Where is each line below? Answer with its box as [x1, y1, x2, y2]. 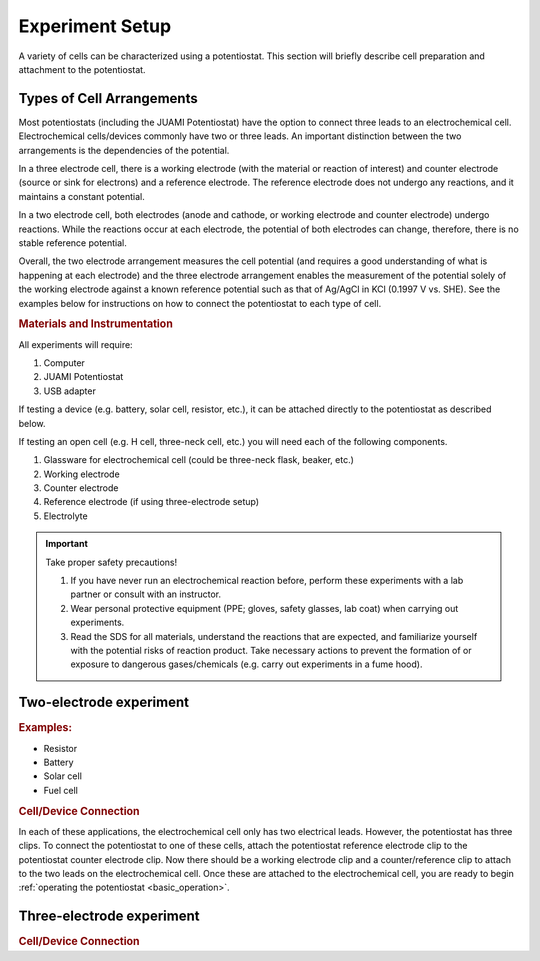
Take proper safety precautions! [45, 556, 178, 568]
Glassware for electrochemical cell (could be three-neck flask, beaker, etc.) [43, 454, 355, 466]
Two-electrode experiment [18, 694, 190, 711]
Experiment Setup [18, 15, 172, 37]
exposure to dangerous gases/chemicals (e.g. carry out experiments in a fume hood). [70, 658, 423, 670]
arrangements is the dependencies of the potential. [18, 144, 230, 156]
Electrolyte [43, 510, 89, 522]
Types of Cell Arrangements [18, 90, 199, 107]
